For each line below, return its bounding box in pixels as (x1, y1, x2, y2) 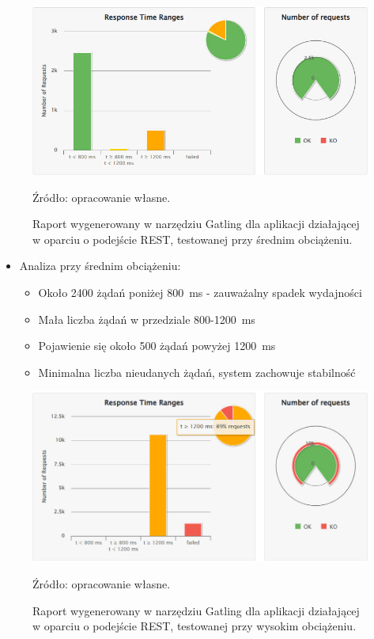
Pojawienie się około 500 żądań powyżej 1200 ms (38, 337, 276, 354)
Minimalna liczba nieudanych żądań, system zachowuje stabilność (38, 363, 356, 380)
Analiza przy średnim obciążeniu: (19, 257, 181, 274)
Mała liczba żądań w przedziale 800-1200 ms (38, 310, 255, 327)
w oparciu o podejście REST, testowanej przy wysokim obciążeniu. (32, 618, 357, 634)
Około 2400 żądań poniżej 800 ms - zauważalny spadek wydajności (38, 284, 362, 301)
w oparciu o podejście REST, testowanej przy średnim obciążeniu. (32, 230, 353, 247)
